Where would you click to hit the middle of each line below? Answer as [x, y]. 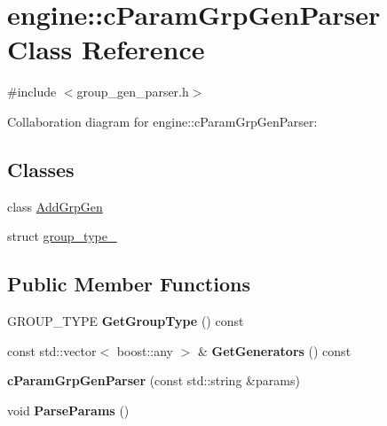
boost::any [145, 350]
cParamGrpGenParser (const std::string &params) [154, 380]
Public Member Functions [129, 284]
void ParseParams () [68, 410]
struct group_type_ [62, 236]
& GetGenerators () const [274, 350]
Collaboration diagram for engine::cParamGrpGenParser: [162, 121]
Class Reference [106, 49]
